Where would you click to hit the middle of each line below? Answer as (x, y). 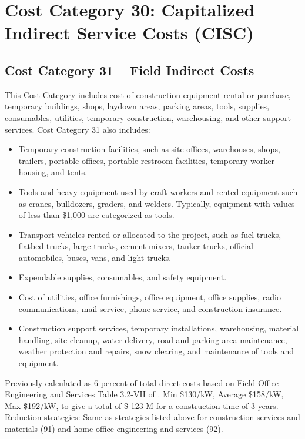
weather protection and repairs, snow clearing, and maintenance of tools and (156, 351)
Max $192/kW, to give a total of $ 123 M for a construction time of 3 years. (142, 405)
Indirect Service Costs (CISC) (129, 33)
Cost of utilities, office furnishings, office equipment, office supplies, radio (150, 297)
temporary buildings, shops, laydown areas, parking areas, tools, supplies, (137, 106)
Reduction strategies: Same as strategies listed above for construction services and (152, 417)
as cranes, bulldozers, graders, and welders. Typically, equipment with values (157, 203)
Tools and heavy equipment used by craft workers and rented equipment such (158, 191)
